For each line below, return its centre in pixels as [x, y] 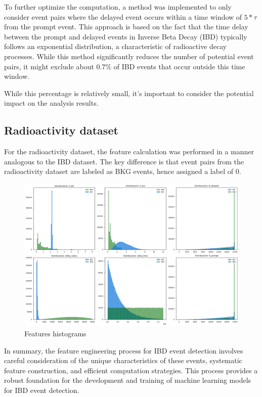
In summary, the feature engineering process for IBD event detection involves [124, 350]
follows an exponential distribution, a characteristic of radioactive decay [116, 46]
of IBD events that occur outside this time [179, 66]
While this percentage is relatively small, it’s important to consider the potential [129, 93]
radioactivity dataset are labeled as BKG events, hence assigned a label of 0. [123, 171]
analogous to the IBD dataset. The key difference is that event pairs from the [124, 161]
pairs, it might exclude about [49, 66]
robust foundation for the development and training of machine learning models [128, 380]
